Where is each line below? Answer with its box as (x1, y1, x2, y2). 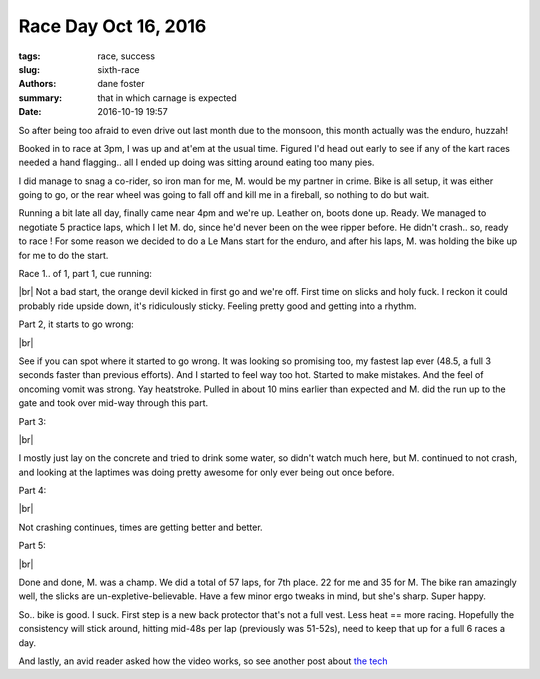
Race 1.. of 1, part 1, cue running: (18, 268, 152, 280)
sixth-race (97, 63, 140, 75)
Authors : (18, 78, 57, 90)
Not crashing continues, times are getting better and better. (18, 521, 264, 533)
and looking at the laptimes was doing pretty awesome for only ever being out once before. (18, 466, 395, 478)
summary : (18, 91, 63, 104)
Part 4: (18, 485, 47, 497)
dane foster (97, 78, 145, 90)
